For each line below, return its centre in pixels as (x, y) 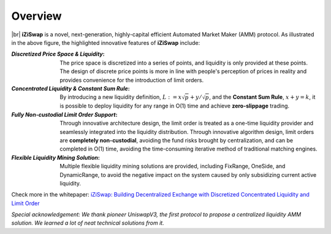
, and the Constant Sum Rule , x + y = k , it (262, 97)
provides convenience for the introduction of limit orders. (132, 80)
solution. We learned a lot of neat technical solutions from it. (88, 223)
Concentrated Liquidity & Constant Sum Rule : (70, 88)
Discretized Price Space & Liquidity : (58, 54)
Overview (36, 16)
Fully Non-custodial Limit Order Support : (64, 114)
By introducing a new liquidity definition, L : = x (121, 97)
